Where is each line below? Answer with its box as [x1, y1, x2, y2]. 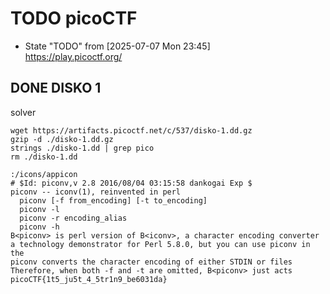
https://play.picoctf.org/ [24, 50, 123, 62]
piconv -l [19, 204, 60, 214]
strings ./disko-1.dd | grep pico [10, 143, 155, 153]
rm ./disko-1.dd [10, 152, 78, 162]
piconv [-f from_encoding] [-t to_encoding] [19, 195, 208, 206]
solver [10, 106, 37, 118]
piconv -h [19, 222, 60, 232]
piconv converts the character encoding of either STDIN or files [10, 257, 293, 267]
